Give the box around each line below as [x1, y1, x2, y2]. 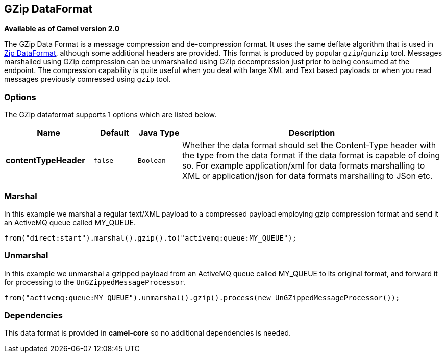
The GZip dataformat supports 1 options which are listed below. [4, 110, 217, 120]
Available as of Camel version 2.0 [4, 24, 120, 33]
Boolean [138, 156, 166, 164]
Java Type [138, 128, 180, 138]
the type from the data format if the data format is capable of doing [182, 150, 440, 161]
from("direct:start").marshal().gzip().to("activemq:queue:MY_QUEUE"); [4, 233, 297, 242]
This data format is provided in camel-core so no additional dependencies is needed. [4, 328, 291, 338]
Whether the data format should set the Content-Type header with [182, 140, 436, 151]
